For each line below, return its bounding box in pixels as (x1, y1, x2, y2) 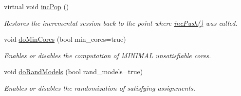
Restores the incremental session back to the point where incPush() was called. (4, 17, 238, 28)
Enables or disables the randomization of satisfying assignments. (4, 82, 196, 93)
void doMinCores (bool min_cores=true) (4, 34, 126, 44)
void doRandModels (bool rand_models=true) (4, 66, 143, 77)
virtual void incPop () (4, 1, 69, 11)
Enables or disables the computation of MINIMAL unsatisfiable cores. (4, 50, 211, 60)
